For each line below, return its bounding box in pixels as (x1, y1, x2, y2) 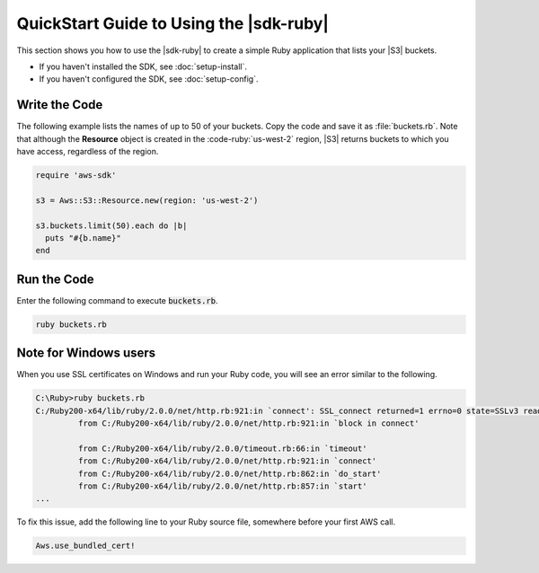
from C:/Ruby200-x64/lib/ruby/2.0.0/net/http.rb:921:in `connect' (77, 456, 377, 466)
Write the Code (16, 97, 103, 112)
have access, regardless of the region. (16, 146, 159, 157)
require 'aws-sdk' (35, 171, 117, 180)
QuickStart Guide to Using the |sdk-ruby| (16, 13, 330, 33)
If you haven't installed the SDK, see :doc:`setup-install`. (39, 61, 247, 72)
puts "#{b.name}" (45, 233, 121, 242)
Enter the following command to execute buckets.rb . (16, 295, 219, 305)
